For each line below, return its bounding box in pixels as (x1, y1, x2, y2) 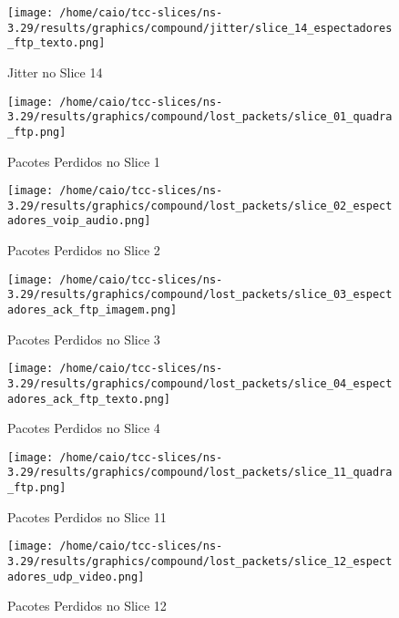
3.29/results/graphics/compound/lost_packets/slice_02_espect (7, 199, 393, 212)
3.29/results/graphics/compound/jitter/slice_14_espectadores (7, 21, 393, 35)
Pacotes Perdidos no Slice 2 (7, 241, 160, 260)
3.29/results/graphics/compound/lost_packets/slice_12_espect (7, 555, 393, 569)
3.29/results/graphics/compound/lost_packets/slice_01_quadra (7, 110, 393, 124)
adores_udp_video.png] (7, 570, 145, 583)
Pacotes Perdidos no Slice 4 (7, 418, 160, 438)
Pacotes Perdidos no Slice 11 (7, 507, 167, 526)
